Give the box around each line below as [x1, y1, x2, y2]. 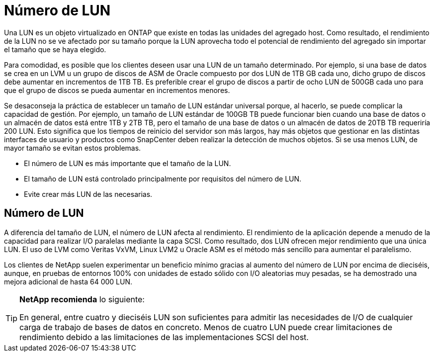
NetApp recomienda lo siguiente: [19, 294, 145, 304]
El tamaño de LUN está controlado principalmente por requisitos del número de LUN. [24, 174, 302, 183]
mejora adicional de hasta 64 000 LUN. [4, 277, 133, 286]
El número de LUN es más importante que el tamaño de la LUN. [24, 159, 231, 168]
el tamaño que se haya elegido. [4, 45, 106, 54]
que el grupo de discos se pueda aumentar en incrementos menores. [4, 86, 230, 94]
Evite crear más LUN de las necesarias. [24, 189, 153, 198]
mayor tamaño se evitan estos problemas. [4, 143, 141, 152]
